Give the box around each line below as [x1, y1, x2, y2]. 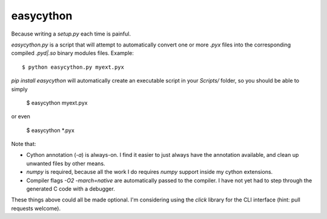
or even [11, 113, 30, 120]
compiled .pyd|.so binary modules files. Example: [11, 49, 134, 57]
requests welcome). [11, 205, 61, 212]
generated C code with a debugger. [26, 185, 115, 192]
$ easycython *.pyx [26, 127, 75, 134]
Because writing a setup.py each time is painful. [11, 30, 131, 37]
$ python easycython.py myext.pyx [22, 63, 124, 71]
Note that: [11, 141, 36, 148]
